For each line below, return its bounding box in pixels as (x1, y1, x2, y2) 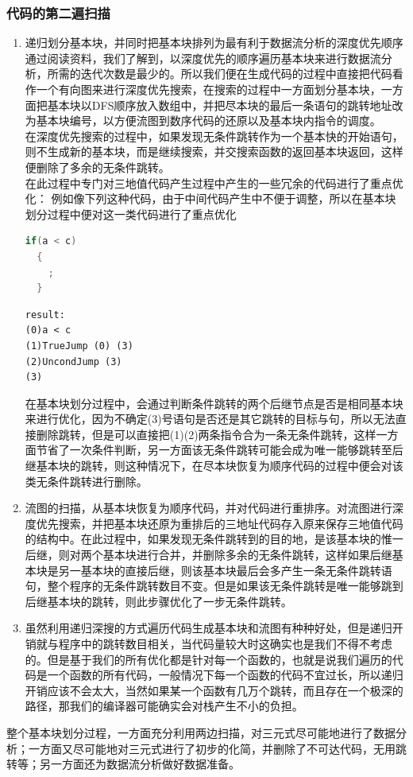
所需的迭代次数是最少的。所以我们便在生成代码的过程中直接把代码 (47, 65, 392, 82)
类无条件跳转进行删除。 (25, 472, 148, 489)
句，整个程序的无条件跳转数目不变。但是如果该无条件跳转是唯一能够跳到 (25, 577, 403, 594)
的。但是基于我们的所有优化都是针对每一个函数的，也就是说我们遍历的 (25, 651, 392, 667)
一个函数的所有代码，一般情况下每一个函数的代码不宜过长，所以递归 (47, 666, 403, 683)
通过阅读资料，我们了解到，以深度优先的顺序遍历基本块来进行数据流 (25, 49, 381, 66)
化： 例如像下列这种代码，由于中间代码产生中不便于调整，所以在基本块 (25, 190, 396, 207)
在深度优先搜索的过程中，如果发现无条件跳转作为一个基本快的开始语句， (25, 127, 403, 144)
